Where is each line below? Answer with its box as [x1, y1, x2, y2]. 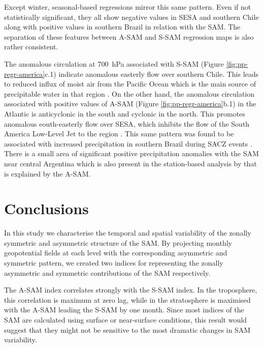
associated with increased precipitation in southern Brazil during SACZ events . [4, 138, 252, 149]
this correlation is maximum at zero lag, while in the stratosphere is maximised [4, 294, 251, 305]
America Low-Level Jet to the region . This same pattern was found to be [4, 128, 234, 139]
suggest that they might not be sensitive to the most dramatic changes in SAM [4, 324, 251, 335]
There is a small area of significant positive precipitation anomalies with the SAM [4, 148, 259, 159]
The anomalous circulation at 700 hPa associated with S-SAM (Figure [4, 58, 224, 69]
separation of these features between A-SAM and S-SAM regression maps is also [4, 31, 254, 42]
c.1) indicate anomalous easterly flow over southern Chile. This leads [45, 68, 259, 79]
